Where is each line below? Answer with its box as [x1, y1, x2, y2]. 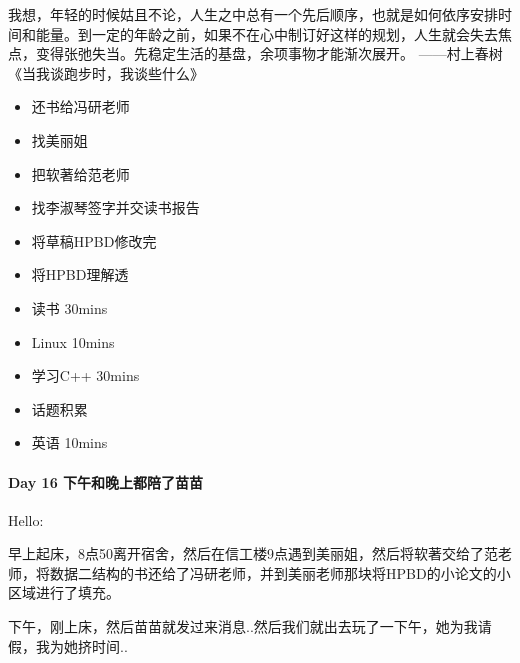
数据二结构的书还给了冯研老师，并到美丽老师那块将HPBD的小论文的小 [49, 562, 511, 583]
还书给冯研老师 [31, 96, 130, 117]
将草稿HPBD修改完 [31, 230, 157, 251]
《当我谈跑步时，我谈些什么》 [8, 62, 204, 83]
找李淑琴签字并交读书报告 [31, 197, 200, 218]
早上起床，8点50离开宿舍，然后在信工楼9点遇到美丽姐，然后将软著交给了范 [8, 543, 498, 564]
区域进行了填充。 [8, 582, 120, 603]
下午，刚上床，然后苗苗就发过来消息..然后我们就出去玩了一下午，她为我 [8, 616, 478, 637]
